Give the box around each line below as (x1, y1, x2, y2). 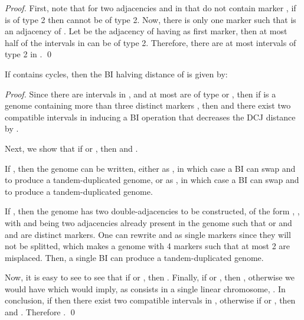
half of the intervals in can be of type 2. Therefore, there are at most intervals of (5, 36, 296, 48)
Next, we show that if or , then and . (5, 142, 138, 154)
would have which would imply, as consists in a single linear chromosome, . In (5, 282, 286, 295)
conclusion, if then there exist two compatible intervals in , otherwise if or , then (5, 294, 296, 306)
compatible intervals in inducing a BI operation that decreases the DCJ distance (5, 110, 296, 123)
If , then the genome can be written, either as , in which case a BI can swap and (5, 162, 296, 174)
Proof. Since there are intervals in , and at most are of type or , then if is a (5, 87, 276, 100)
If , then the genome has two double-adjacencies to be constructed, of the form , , (5, 205, 300, 217)
